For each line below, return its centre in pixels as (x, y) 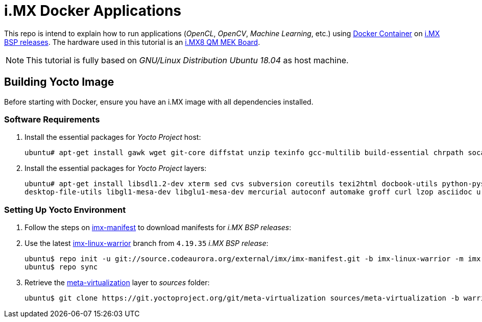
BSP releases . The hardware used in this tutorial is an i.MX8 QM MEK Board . (132, 42)
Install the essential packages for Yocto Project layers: (116, 168)
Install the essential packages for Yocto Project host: (113, 137)
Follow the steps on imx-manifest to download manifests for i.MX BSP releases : (158, 228)
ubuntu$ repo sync (61, 267)
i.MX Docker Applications (93, 11)
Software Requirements (52, 119)
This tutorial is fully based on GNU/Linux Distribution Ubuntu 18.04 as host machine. (187, 60)
